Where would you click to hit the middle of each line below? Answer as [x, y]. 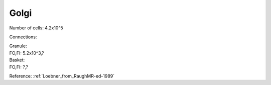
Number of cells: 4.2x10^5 [36, 28]
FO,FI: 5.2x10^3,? [27, 53]
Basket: [17, 60]
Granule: [18, 46]
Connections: [23, 37]
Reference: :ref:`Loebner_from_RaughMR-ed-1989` [62, 76]
